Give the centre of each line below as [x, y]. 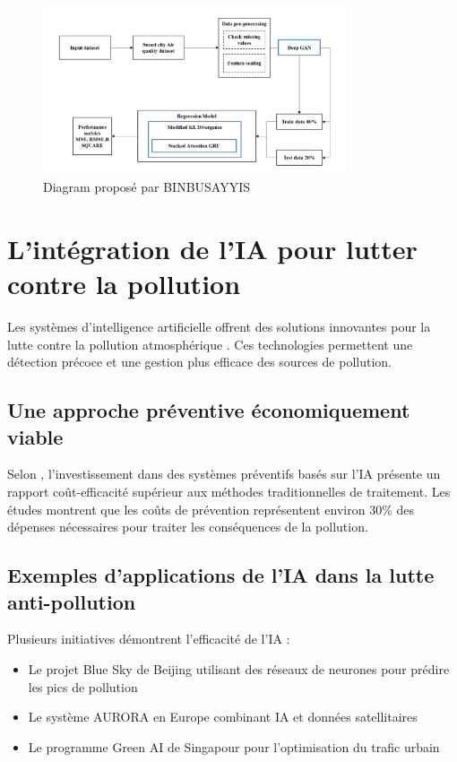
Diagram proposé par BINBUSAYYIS [147, 187]
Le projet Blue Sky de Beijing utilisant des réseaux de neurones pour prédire [239, 668]
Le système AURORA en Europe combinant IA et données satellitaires [223, 717]
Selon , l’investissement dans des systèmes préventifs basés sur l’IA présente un [224, 474]
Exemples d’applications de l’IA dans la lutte [221, 575]
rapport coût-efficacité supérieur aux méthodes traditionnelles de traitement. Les [229, 491]
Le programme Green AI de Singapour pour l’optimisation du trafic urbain [234, 746]
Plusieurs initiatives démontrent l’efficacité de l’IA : [149, 639]
